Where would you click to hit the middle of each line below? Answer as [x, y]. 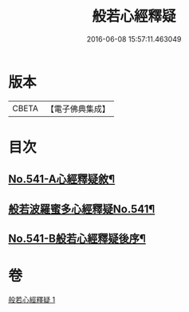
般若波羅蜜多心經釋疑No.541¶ [82, 209]
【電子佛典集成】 [78, 109]
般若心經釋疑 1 [32, 299]
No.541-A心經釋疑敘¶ [62, 180]
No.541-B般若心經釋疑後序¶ [77, 239]
